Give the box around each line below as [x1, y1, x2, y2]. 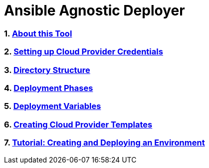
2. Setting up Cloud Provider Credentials [4, 46, 163, 57]
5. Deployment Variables [4, 101, 101, 111]
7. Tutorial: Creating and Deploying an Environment [4, 137, 205, 147]
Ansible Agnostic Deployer [4, 2, 185, 19]
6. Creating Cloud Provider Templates [4, 119, 153, 129]
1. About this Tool [4, 28, 72, 38]
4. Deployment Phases [4, 82, 93, 93]
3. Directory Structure [4, 64, 90, 75]
